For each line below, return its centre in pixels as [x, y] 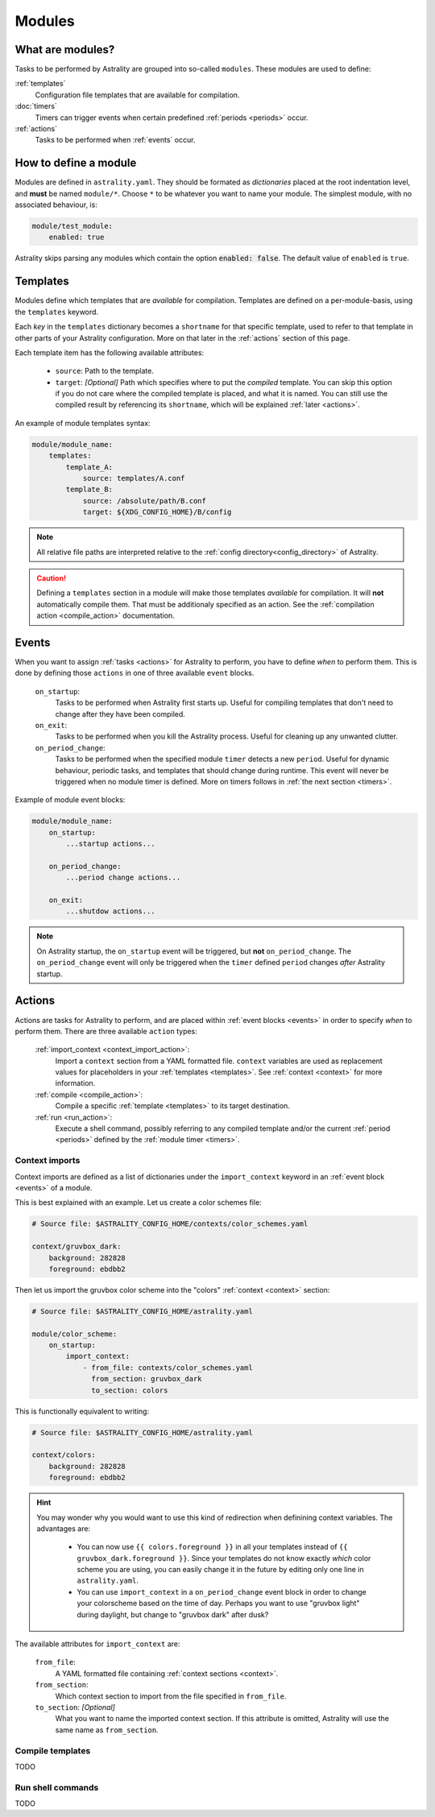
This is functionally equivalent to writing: [82, 1411]
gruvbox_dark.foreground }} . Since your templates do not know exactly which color [224, 1558]
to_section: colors [130, 1390]
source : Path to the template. [105, 371]
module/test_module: [72, 226]
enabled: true [77, 237]
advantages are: [64, 1528]
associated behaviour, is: [56, 205]
